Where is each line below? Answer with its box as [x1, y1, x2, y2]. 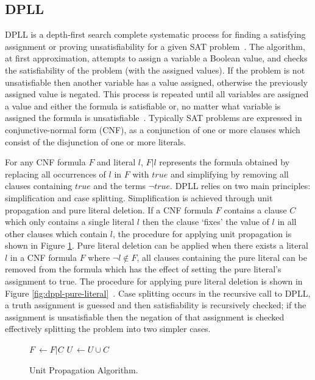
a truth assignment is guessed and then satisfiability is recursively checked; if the [5, 299, 306, 311]
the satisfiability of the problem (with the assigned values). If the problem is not [5, 63, 305, 76]
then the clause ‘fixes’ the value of [142, 215, 269, 228]
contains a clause [224, 203, 287, 216]
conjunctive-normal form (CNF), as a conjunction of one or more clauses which [5, 123, 300, 136]
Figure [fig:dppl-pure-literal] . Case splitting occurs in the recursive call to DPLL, [5, 286, 311, 299]
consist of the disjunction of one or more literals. [5, 135, 186, 148]
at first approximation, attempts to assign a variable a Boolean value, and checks [5, 52, 308, 64]
